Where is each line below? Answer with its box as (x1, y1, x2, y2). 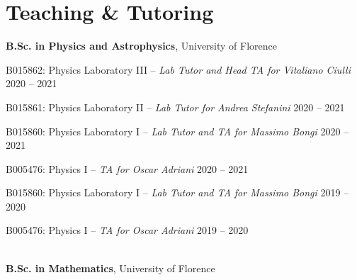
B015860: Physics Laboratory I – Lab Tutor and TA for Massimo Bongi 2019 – (6, 185, 349, 200)
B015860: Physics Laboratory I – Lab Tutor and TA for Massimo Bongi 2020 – (6, 123, 349, 138)
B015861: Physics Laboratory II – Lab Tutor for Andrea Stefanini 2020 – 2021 (6, 99, 345, 114)
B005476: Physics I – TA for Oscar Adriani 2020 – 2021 (6, 161, 249, 176)
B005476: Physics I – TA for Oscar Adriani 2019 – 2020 (6, 223, 249, 237)
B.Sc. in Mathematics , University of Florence (6, 260, 215, 275)
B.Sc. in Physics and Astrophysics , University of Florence (6, 38, 277, 53)
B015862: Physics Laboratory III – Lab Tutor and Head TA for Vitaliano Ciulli (6, 62, 351, 77)
